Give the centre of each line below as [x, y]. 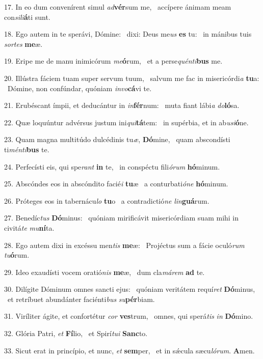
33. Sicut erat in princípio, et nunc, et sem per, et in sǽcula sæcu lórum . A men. [129, 350]
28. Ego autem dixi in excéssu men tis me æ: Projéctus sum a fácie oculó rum [124, 245]
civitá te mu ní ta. [29, 227]
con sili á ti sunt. [27, 17]
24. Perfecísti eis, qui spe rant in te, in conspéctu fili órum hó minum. [112, 166]
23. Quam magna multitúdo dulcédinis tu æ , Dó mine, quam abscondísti [117, 139]
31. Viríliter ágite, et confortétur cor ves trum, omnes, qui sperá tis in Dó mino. [129, 316]
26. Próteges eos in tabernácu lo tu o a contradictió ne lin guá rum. [107, 200]
